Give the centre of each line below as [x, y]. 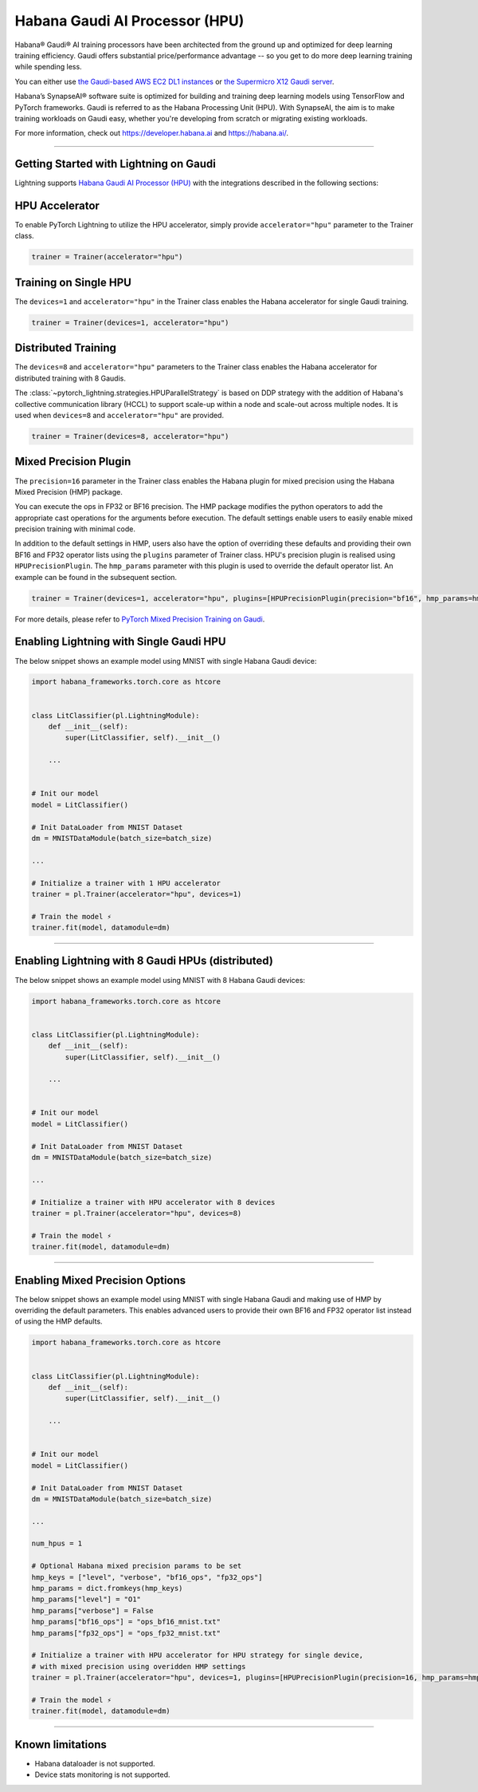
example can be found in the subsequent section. [96, 577]
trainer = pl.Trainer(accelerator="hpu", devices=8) [137, 1213]
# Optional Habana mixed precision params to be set [137, 1566]
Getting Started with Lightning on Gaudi [116, 164]
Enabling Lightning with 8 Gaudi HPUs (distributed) [144, 961]
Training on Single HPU [73, 282]
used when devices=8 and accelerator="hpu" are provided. [119, 416]
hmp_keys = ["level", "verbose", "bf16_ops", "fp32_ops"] [147, 1577]
